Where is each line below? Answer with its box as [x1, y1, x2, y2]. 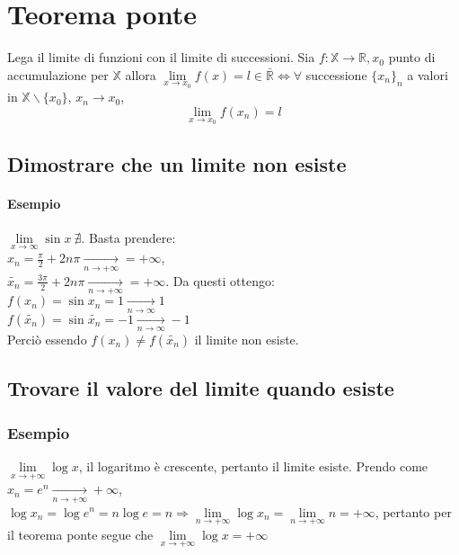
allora [125, 65, 156, 84]
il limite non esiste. [194, 329, 299, 348]
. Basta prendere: [81, 228, 176, 247]
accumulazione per [7, 65, 109, 84]
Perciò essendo [7, 329, 87, 348]
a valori [407, 65, 448, 84]
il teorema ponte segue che [7, 524, 154, 543]
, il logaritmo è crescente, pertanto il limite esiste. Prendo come [78, 456, 428, 475]
